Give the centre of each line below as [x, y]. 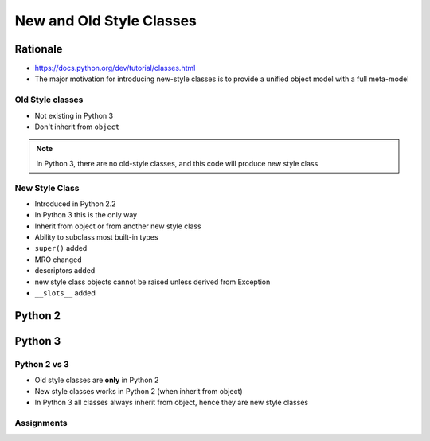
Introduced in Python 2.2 [75, 204]
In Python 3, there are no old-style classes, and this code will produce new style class [177, 163]
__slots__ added [65, 293]
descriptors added [65, 271]
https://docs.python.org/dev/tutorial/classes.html [115, 68]
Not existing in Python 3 [74, 115]
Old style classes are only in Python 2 [97, 380]
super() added [61, 248]
